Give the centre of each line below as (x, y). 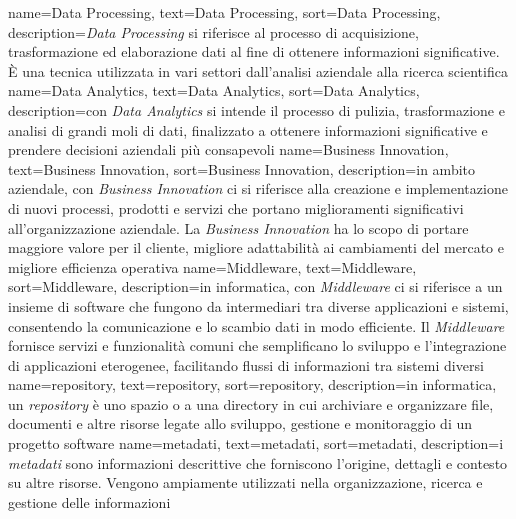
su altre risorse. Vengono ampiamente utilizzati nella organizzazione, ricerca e (245, 482)
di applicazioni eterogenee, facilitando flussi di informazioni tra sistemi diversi (246, 364)
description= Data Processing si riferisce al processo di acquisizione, (213, 31)
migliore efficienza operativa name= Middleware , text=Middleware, (212, 266)
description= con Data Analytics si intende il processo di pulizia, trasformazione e (256, 109)
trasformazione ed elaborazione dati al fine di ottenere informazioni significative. (254, 51)
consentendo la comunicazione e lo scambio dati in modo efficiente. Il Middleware (256, 325)
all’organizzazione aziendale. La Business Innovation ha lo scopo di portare (238, 227)
